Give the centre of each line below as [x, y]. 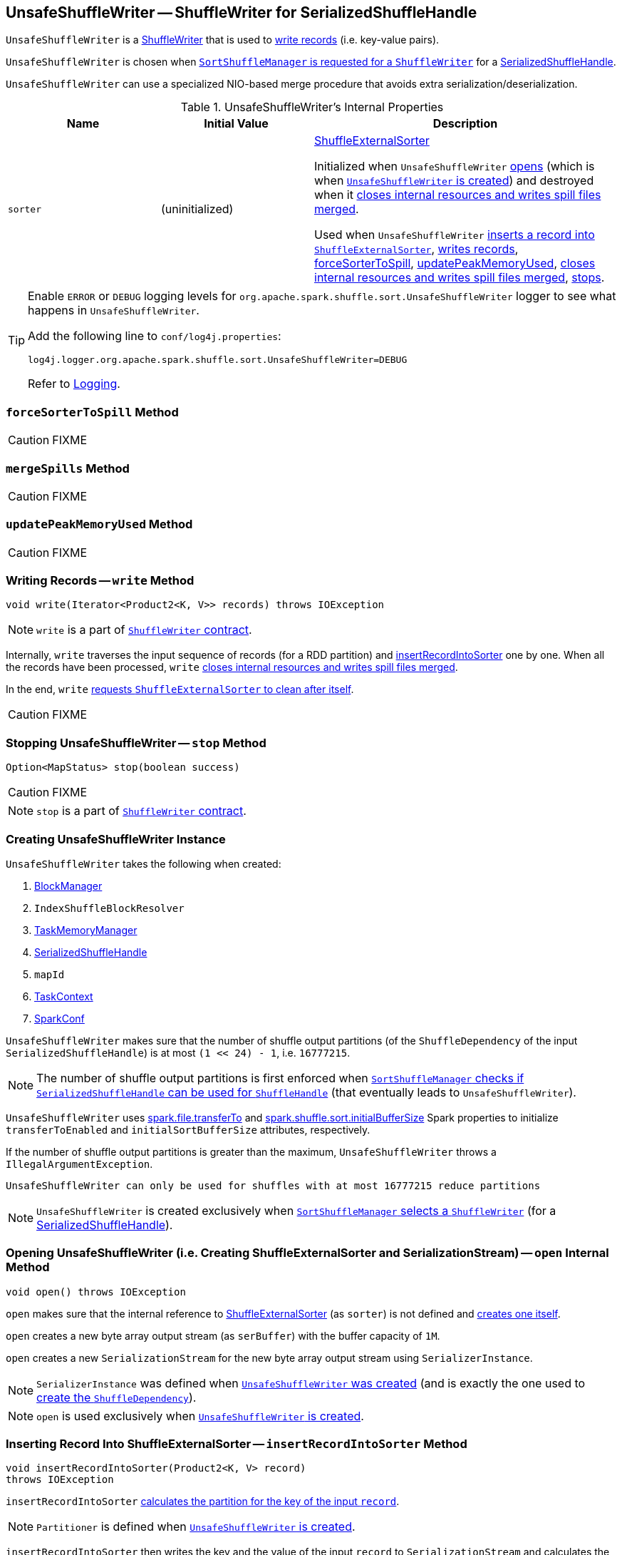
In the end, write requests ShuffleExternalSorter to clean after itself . [180, 689]
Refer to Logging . [74, 384]
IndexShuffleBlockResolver [109, 908]
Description [465, 124]
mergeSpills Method [68, 468]
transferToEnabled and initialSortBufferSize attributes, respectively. [188, 1129]
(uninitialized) [197, 209]
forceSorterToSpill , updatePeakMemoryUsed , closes [455, 263]
